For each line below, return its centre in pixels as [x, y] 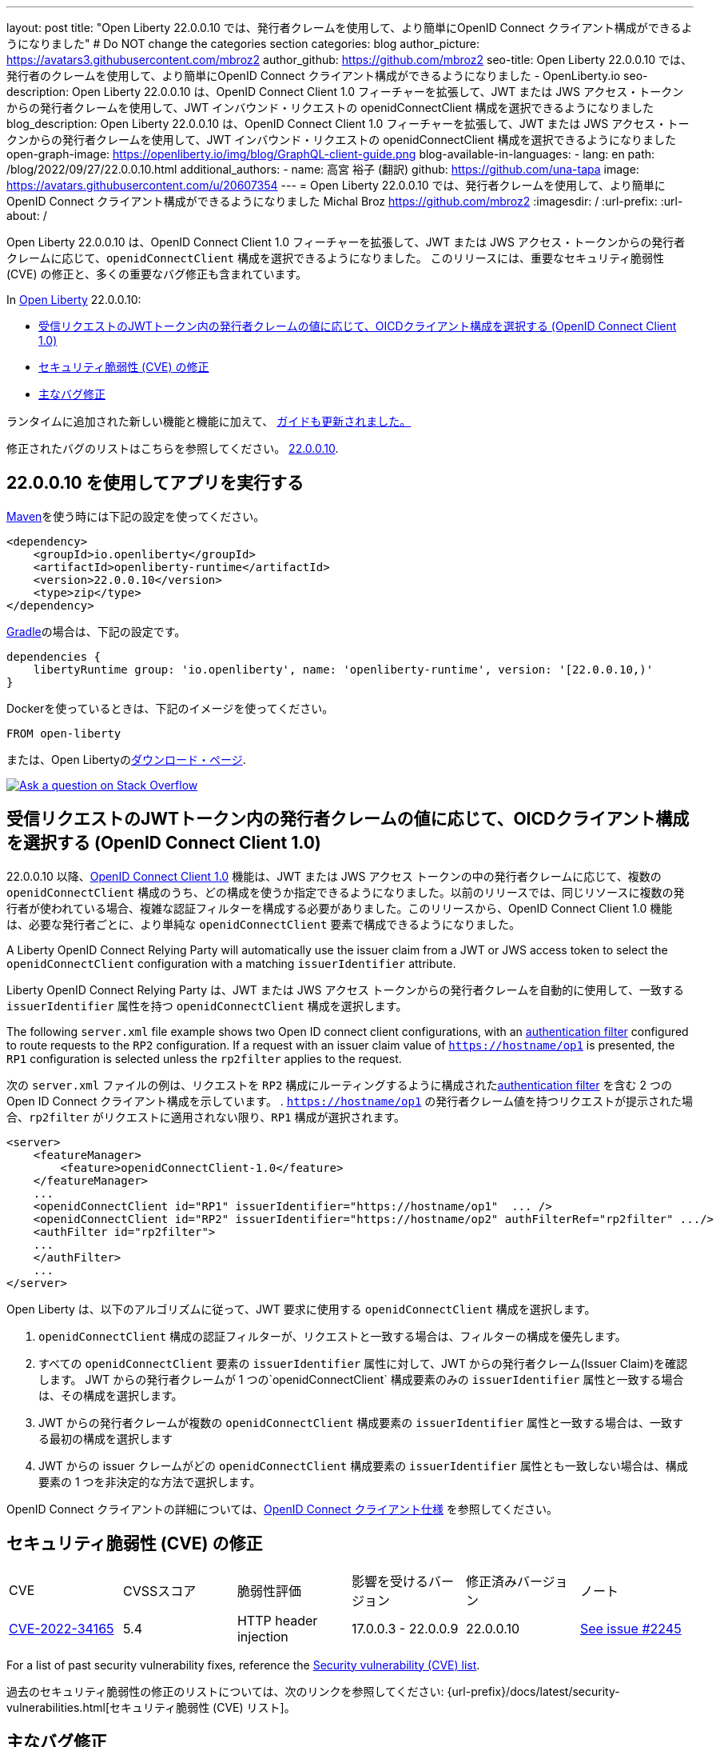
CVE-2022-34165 [62, 1628]
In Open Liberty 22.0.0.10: [74, 300]
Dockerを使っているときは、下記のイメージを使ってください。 [170, 708]
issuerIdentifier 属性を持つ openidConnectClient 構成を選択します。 [207, 1005]
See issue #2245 [630, 1628]
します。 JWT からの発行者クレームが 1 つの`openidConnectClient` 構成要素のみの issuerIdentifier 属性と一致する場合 [361, 1379]
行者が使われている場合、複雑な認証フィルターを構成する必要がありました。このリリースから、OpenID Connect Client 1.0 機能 [340, 908]
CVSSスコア [159, 1591]
